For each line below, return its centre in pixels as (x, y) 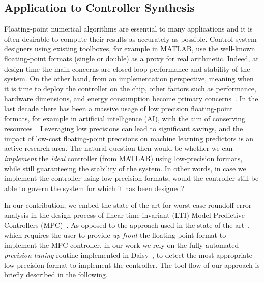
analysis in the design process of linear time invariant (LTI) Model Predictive (125, 215)
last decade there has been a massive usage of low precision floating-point (119, 108)
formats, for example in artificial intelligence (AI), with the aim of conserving (125, 118)
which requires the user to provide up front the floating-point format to (115, 235)
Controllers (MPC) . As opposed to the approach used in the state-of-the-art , (127, 225)
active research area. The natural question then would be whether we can (119, 148)
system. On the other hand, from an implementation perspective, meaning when (129, 78)
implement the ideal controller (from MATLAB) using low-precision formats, (123, 158)
